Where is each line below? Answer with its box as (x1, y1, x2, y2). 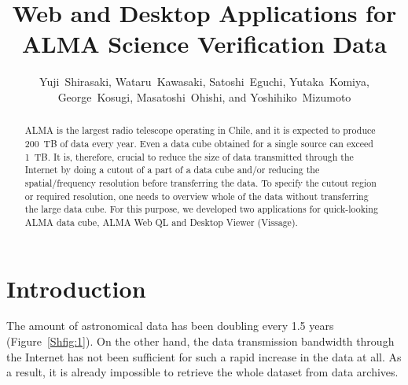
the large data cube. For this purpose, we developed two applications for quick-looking (24, 202, 378, 216)
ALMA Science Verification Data (21, 28, 388, 60)
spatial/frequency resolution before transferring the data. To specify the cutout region (24, 176, 377, 189)
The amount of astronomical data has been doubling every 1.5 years (6, 317, 334, 334)
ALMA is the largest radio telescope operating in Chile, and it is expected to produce (24, 124, 376, 137)
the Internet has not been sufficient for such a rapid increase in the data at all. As (6, 348, 402, 365)
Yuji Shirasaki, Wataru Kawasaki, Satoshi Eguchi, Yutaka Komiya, (39, 73, 369, 90)
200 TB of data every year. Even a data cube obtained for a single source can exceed (24, 136, 373, 150)
